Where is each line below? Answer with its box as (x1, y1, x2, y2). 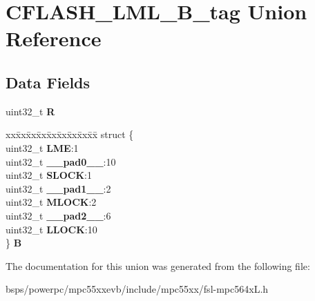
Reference (6, 24, 102, 52)
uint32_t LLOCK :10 (6, 222, 97, 236)
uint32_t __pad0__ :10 (6, 154, 116, 168)
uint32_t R (6, 104, 55, 118)
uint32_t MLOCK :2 (6, 195, 97, 209)
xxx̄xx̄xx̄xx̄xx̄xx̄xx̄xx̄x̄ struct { (6, 127, 134, 142)
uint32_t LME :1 (6, 140, 79, 155)
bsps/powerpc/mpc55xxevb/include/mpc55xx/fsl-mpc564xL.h (6, 282, 269, 296)
